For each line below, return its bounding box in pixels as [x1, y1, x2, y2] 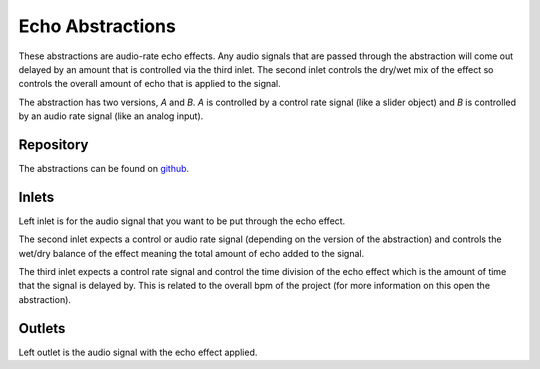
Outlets [18, 320, 66, 337]
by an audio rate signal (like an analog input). [18, 110, 204, 122]
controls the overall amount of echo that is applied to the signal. [18, 78, 282, 90]
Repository [18, 136, 89, 153]
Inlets [18, 188, 55, 205]
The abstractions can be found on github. [18, 163, 190, 175]
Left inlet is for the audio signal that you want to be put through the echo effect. [18, 215, 346, 227]
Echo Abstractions [18, 15, 177, 37]
